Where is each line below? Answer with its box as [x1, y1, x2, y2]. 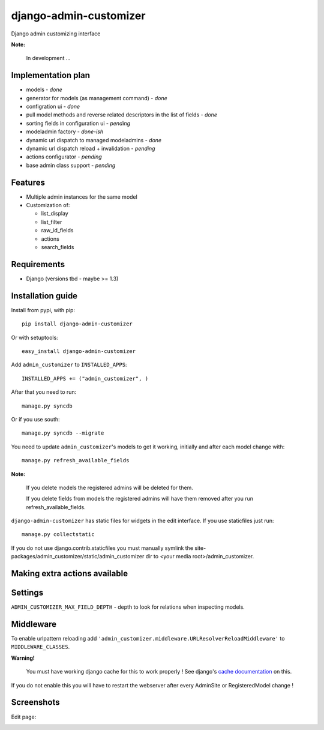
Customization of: [26, 202, 70, 209]
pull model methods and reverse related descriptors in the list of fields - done [26, 111, 217, 118]
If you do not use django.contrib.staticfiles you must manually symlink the [11, 544, 194, 552]
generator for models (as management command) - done [26, 94, 167, 101]
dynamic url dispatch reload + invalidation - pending [26, 145, 155, 152]
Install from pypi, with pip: [11, 306, 75, 313]
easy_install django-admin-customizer [22, 348, 136, 354]
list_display [41, 210, 68, 217]
